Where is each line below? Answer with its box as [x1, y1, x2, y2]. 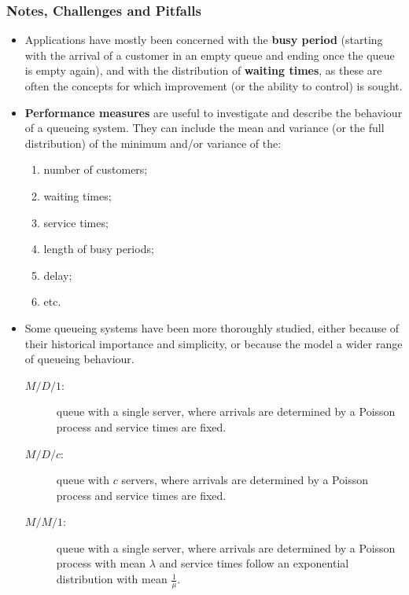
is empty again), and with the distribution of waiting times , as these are [24, 62, 382, 79]
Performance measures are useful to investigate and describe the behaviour [24, 104, 403, 120]
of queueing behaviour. [24, 351, 134, 367]
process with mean [56, 555, 146, 571]
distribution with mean [56, 571, 168, 587]
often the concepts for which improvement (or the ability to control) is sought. [24, 78, 403, 94]
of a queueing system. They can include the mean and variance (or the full [24, 119, 385, 136]
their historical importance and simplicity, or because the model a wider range [24, 335, 403, 351]
